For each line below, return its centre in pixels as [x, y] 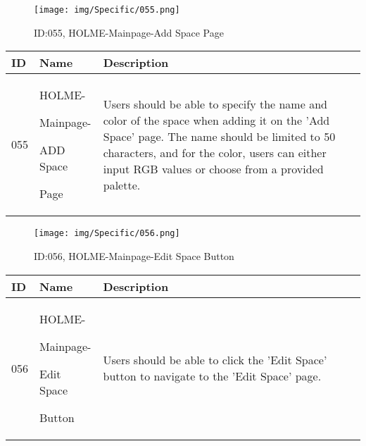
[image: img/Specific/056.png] [107, 234]
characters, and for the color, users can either [215, 152]
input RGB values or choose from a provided [213, 168]
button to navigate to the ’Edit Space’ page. [212, 376]
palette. [122, 185]
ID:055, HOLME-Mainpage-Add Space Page [129, 32]
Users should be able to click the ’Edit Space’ [215, 360]
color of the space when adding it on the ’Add [216, 120]
